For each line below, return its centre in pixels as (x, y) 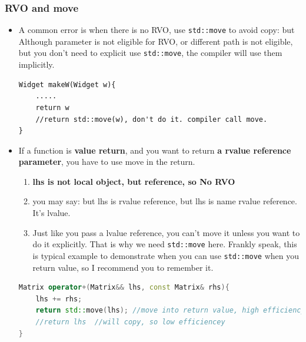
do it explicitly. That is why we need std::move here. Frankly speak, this (165, 244)
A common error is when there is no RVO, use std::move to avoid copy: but (157, 30)
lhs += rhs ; (59, 299)
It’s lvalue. (51, 213)
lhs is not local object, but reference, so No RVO (134, 181)
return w (52, 107)
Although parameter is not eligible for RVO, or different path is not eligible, (156, 41)
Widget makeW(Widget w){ (67, 84)
